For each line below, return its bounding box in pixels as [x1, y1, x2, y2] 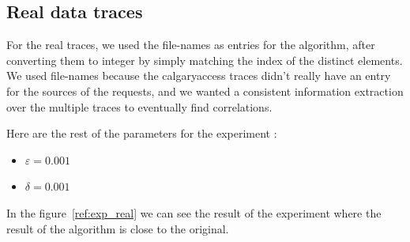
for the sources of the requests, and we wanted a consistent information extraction [6, 82, 404, 99]
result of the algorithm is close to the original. [6, 220, 229, 236]
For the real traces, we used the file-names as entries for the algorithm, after [6, 36, 375, 53]
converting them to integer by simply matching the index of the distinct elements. [6, 51, 403, 68]
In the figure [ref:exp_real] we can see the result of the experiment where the [6, 204, 382, 221]
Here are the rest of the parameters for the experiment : [6, 125, 277, 142]
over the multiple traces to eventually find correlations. [6, 98, 273, 115]
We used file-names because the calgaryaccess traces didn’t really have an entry [6, 67, 391, 84]
